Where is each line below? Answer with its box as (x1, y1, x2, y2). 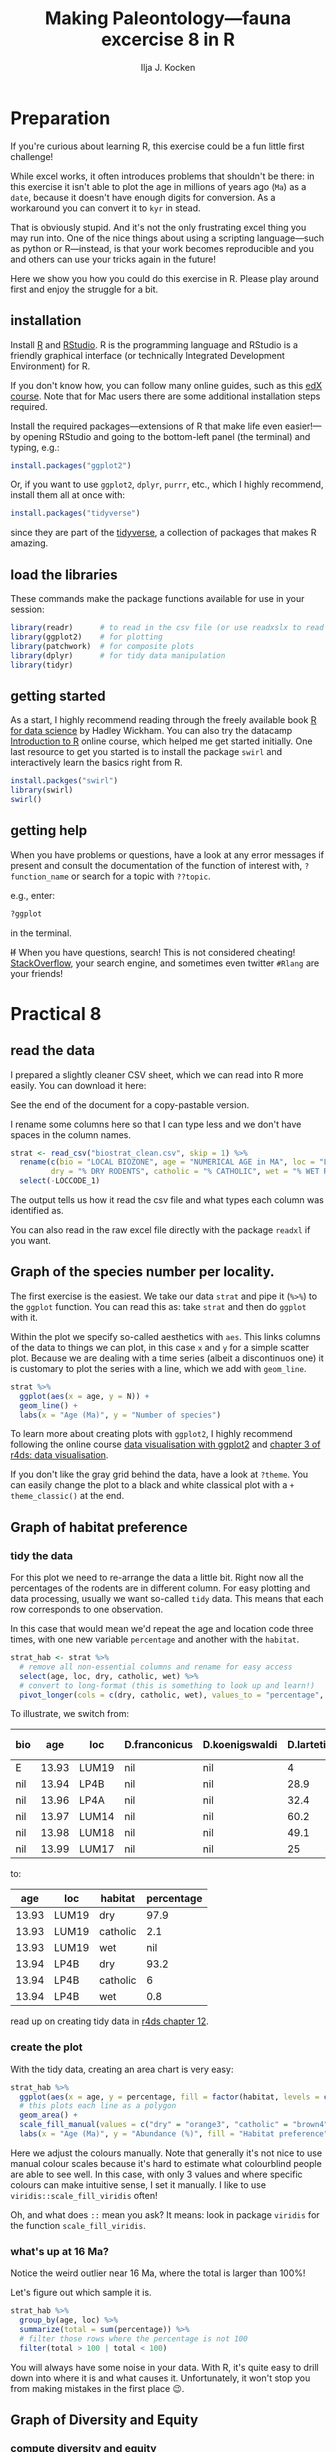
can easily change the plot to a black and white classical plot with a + (10, 1479, 295, 1491)
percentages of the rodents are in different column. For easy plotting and (10, 1582, 311, 1594)
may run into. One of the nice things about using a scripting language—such (10, 232, 325, 244)
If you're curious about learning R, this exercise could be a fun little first (10, 140, 305, 152)
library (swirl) (10, 785, 74, 796)
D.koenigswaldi (202, 1738, 278, 1752)
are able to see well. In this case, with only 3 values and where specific (10, 2168, 303, 2180)
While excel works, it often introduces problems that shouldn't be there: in (10, 170, 315, 182)
